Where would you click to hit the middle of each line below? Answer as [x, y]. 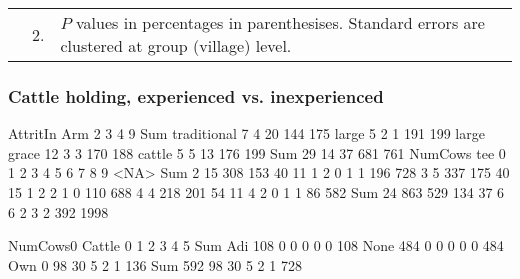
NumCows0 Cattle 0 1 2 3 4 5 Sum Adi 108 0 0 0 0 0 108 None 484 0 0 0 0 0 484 [256, 245]
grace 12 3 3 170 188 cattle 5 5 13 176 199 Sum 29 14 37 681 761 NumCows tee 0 [257, 152]
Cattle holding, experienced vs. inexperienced [196, 95]
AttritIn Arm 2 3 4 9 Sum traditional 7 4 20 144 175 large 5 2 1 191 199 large [246, 133]
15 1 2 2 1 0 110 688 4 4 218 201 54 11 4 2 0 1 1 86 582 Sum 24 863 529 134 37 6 [256, 192]
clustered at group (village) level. [176, 45]
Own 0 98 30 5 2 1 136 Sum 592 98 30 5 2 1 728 [155, 264]
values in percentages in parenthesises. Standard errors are [280, 22]
